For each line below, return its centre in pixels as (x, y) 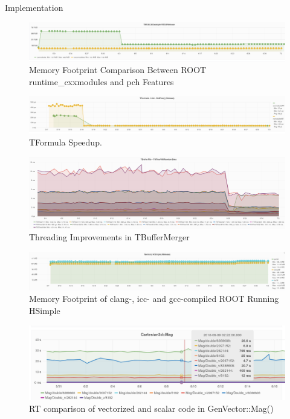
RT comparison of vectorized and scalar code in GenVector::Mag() (151, 408)
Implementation (34, 7)
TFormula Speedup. (66, 142)
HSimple (45, 311)
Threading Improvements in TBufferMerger (109, 237)
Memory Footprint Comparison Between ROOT (118, 70)
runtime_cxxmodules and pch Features (101, 81)
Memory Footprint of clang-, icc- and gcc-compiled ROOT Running (154, 299)
